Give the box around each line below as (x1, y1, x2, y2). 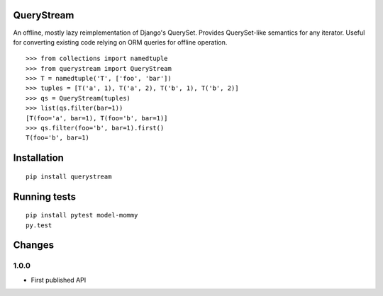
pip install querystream (26, 172, 112, 181)
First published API (30, 275, 87, 284)
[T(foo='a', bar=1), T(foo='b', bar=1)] (26, 114, 168, 122)
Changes (13, 239, 55, 251)
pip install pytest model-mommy (26, 211, 138, 220)
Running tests (13, 190, 77, 203)
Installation (13, 152, 64, 164)
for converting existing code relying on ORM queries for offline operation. (13, 38, 228, 46)
